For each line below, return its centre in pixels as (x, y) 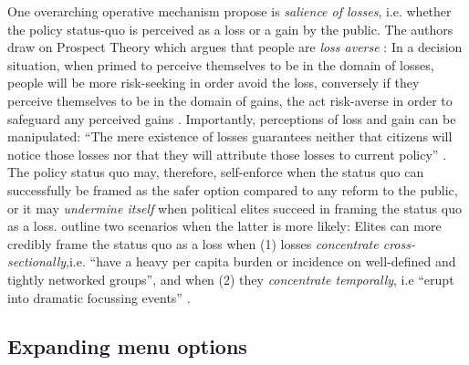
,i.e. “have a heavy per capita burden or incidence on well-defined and (261, 261)
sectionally (37, 261)
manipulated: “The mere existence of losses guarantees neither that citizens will (230, 136)
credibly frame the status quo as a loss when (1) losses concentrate (193, 243)
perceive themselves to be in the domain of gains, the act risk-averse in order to (230, 100)
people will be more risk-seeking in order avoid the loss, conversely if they (214, 83)
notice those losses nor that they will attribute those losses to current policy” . (227, 154)
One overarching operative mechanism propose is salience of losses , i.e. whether (229, 11)
